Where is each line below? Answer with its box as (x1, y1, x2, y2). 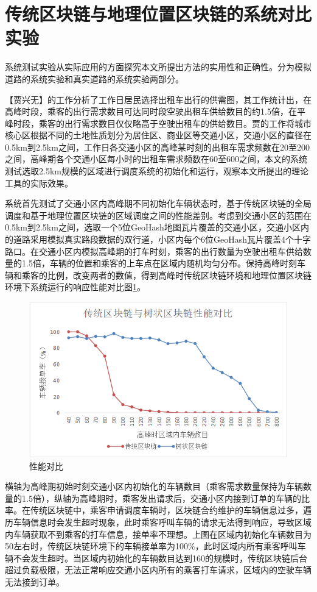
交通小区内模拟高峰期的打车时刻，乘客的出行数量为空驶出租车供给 (38, 244, 303, 257)
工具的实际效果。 (5, 176, 73, 189)
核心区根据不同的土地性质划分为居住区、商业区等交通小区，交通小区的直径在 (5, 129, 312, 141)
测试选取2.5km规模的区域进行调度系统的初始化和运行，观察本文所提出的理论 (5, 165, 308, 177)
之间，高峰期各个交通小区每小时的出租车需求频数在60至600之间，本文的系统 (5, 152, 307, 165)
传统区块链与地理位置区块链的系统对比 (5, 1, 312, 26)
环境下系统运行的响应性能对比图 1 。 (5, 280, 145, 293)
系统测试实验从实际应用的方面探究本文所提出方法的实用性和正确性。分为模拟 (5, 60, 312, 73)
